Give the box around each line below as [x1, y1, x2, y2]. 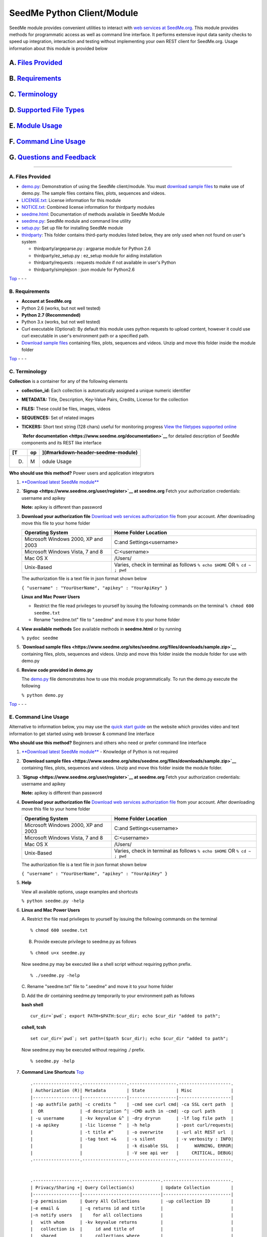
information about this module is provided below [9, 45, 108, 51]
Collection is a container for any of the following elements [9, 379, 128, 384]
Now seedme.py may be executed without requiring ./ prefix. [21, 1047, 145, 1052]
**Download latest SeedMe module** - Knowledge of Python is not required [21, 749, 178, 755]
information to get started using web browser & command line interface [9, 730, 155, 737]
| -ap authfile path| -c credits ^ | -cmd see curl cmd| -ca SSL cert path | [30, 1101, 234, 1107]
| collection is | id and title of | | [30, 1226, 234, 1232]
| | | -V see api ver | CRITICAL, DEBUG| [30, 1150, 234, 1155]
